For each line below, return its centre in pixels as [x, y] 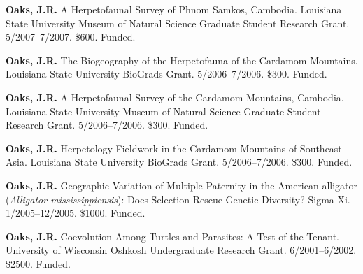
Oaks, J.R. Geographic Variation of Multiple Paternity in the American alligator [182, 185]
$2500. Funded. [38, 263]
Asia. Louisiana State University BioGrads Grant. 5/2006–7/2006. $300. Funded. [179, 162]
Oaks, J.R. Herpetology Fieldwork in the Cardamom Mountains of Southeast [174, 148]
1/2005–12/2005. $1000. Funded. [76, 213]
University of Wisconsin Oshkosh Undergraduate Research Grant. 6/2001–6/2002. [181, 250]
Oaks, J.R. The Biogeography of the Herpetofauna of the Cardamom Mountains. [182, 60]
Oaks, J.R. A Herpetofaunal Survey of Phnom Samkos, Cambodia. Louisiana [174, 9]
